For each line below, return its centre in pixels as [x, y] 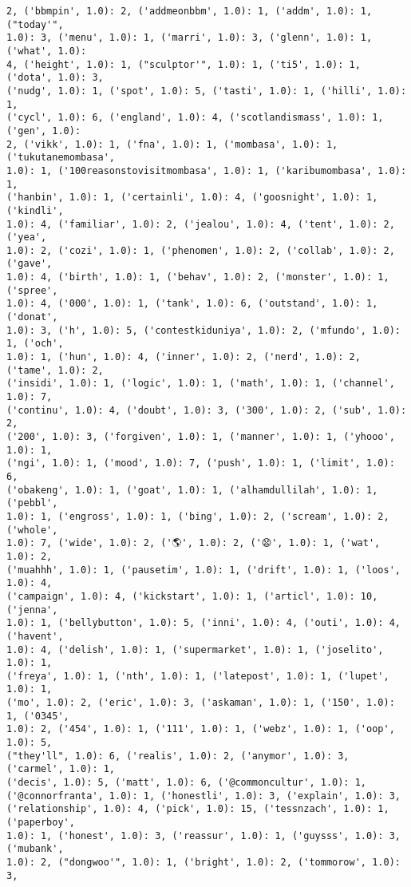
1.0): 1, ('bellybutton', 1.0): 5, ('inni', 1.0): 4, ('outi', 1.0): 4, [204, 623]
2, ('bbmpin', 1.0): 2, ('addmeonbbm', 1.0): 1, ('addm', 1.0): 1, [190, 11]
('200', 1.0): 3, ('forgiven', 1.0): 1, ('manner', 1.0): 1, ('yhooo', [201, 437]
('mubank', [35, 849]
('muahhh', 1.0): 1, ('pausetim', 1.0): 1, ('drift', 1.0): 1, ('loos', [204, 570]
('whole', [32, 530]
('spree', [32, 290]
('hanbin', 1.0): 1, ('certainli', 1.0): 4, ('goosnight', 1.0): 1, [192, 198]
